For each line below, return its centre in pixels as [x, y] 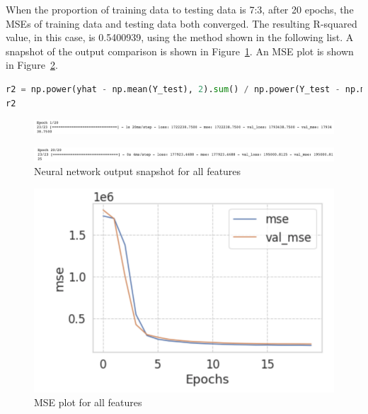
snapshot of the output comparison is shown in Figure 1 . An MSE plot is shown [180, 51]
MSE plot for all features [88, 402]
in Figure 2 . [32, 65]
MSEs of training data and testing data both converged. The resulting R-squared [182, 23]
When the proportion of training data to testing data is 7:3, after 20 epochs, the [180, 9]
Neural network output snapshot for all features [138, 171]
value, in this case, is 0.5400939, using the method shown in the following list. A [180, 37]
